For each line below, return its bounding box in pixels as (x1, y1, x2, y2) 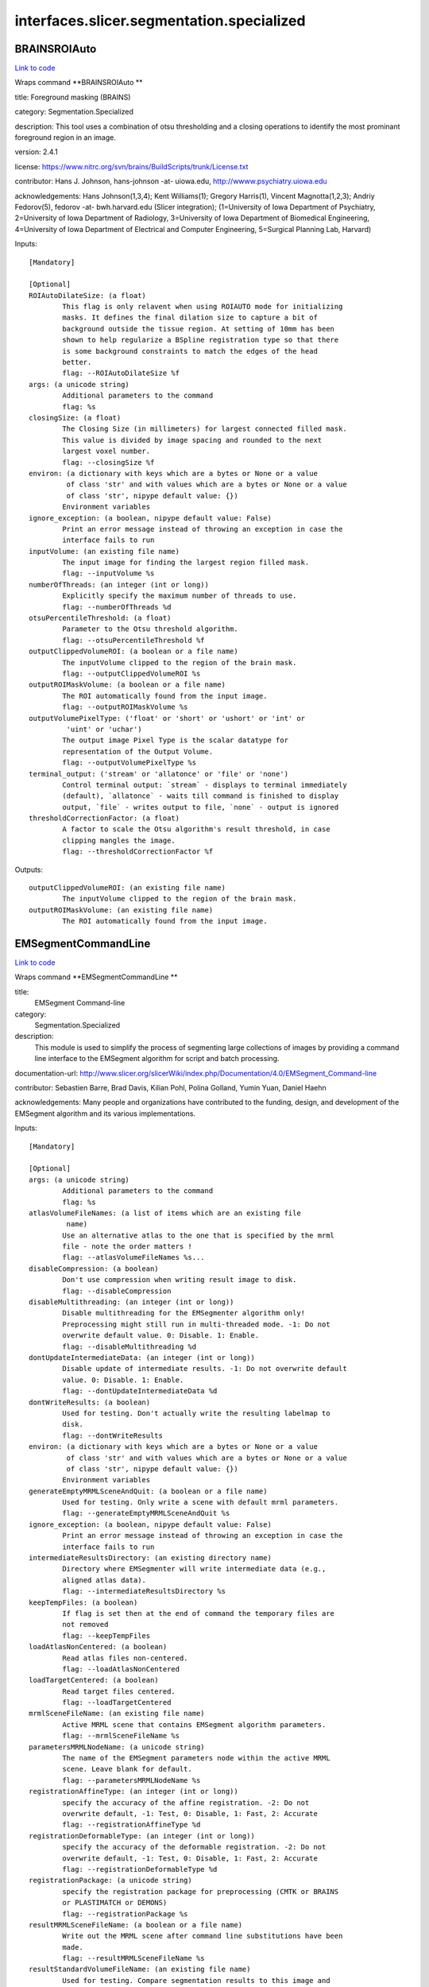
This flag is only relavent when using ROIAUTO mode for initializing (62, 302, 343, 312)
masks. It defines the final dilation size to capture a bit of (62, 313, 318, 322)
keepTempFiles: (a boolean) (29, 1598, 138, 1607)
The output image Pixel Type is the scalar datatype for (62, 736, 289, 745)
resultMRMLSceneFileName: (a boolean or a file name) (29, 1920, 242, 1929)
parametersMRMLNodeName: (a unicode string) (29, 1742, 206, 1752)
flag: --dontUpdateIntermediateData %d (62, 1387, 218, 1396)
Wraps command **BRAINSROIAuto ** (14, 78, 143, 87)
